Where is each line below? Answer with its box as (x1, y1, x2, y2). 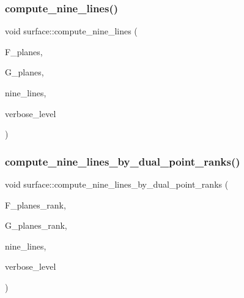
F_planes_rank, (5, 198, 66, 211)
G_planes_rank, (5, 219, 67, 232)
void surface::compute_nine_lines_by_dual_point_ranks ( (5, 178, 229, 190)
